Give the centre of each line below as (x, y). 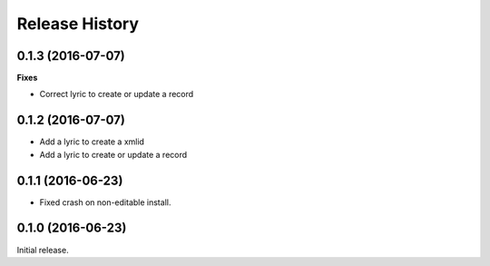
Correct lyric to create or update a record (117, 94)
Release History (78, 24)
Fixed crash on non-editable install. (105, 202)
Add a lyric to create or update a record (113, 154)
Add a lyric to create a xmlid (92, 142)
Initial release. (43, 250)
